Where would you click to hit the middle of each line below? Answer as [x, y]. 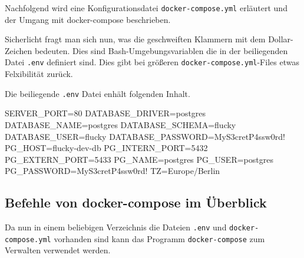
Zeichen [19, 50]
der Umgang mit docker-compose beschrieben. [88, 19]
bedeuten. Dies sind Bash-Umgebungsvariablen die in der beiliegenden [161, 50]
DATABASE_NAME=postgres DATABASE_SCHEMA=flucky [120, 124]
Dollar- [281, 39]
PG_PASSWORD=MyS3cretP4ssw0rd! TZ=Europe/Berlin [113, 171]
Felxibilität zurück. [39, 74]
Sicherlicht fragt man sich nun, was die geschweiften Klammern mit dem [135, 39]
